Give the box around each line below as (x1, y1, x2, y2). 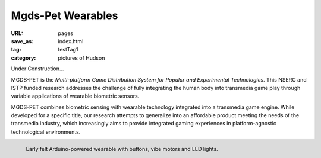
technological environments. (11, 128, 81, 136)
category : (11, 54, 36, 62)
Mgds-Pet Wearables (11, 9, 118, 22)
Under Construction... (11, 65, 64, 72)
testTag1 (58, 46, 78, 53)
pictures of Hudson (58, 54, 105, 62)
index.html (58, 37, 84, 44)
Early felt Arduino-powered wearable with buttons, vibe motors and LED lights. (26, 146, 218, 153)
